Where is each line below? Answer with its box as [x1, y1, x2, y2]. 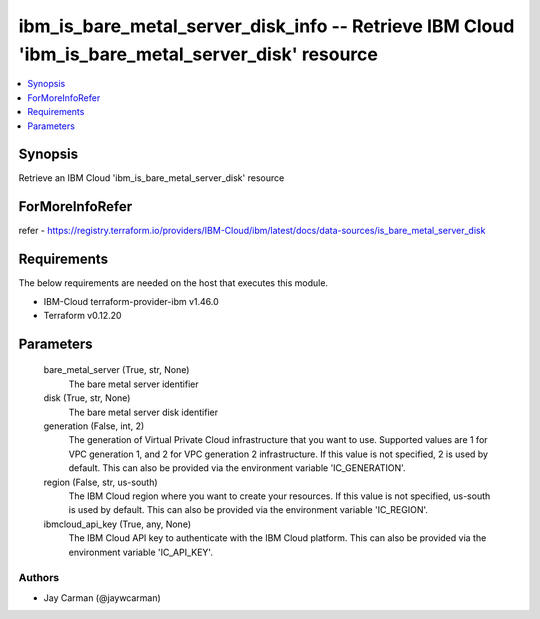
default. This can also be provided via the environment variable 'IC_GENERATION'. [68, 462, 406, 474]
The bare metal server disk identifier [68, 406, 219, 418]
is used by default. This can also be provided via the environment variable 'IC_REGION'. [68, 504, 429, 516]
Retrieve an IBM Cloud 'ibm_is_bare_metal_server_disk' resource [18, 172, 285, 184]
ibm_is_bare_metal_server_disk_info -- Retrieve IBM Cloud [18, 15, 515, 37]
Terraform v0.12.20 [43, 310, 122, 322]
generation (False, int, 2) [43, 420, 145, 432]
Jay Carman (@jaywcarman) [43, 591, 162, 604]
